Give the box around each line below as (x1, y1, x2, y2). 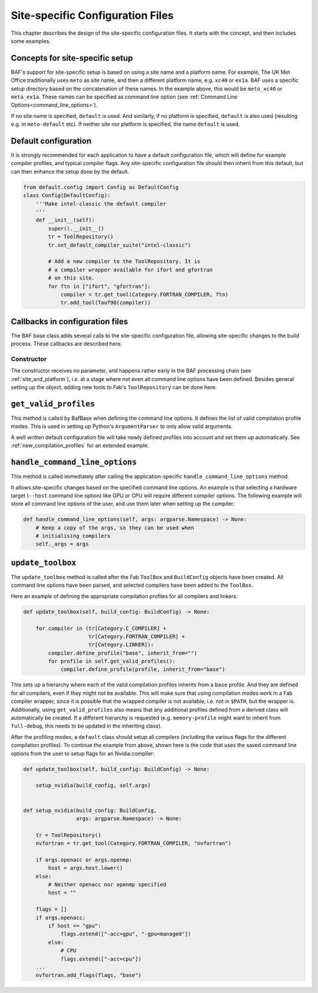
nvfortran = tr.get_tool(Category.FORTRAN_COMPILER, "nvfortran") (35, 840, 232, 847)
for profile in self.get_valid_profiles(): (48, 658, 176, 665)
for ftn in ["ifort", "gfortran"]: (48, 283, 151, 290)
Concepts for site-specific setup (11, 53, 133, 63)
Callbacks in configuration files (11, 316, 128, 327)
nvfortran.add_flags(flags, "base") (35, 972, 141, 979)
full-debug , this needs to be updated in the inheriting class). (11, 722, 162, 729)
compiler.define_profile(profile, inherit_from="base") (60, 666, 226, 673)
